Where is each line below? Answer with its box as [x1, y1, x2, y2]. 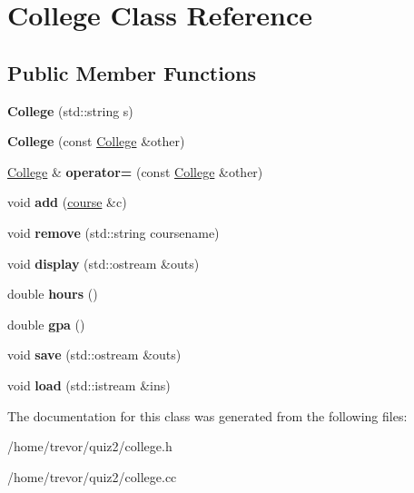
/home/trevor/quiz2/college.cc [7, 467, 177, 486]
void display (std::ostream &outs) [7, 253, 200, 272]
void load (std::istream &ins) [7, 375, 171, 394]
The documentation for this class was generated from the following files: [7, 406, 408, 425]
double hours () [7, 284, 98, 303]
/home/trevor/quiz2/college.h [7, 437, 172, 456]
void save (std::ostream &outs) [7, 345, 182, 364]
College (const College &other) [7, 132, 185, 151]
